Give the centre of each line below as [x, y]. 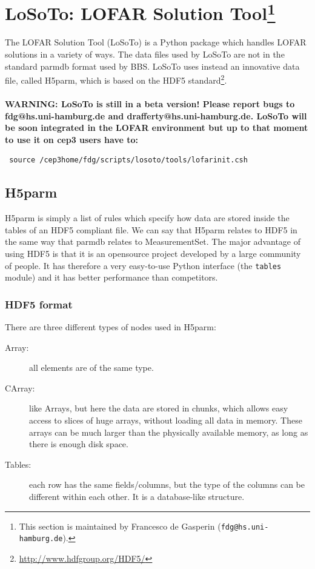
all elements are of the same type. [91, 368]
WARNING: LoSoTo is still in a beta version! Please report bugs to [150, 104]
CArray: [20, 388]
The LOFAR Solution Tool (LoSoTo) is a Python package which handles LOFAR [156, 42]
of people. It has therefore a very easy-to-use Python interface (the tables [143, 265]
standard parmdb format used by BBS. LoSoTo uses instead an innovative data [152, 66]
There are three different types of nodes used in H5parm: [111, 327]
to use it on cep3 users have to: [71, 139]
